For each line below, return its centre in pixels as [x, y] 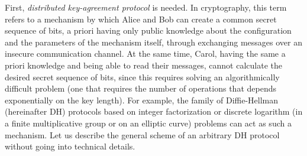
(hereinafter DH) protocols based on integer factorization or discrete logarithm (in [154, 111]
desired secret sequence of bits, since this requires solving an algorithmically [142, 77]
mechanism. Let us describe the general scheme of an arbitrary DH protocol [142, 134]
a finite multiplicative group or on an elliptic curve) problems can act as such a [148, 123]
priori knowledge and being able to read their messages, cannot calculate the [143, 65]
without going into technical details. [70, 146]
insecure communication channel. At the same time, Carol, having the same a [145, 53]
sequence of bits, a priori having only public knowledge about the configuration [148, 30]
